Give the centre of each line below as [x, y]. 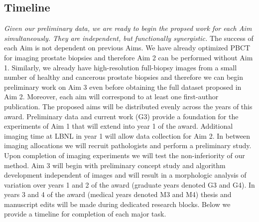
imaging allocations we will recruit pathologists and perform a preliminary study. [128, 145]
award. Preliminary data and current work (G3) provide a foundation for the [121, 116]
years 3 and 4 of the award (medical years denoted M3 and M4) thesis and [118, 194]
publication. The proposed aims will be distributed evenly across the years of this [128, 106]
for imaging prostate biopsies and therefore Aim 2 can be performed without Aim [129, 57]
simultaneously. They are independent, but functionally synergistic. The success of [129, 38]
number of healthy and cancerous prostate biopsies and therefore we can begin [124, 77]
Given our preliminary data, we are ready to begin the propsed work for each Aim [128, 28]
